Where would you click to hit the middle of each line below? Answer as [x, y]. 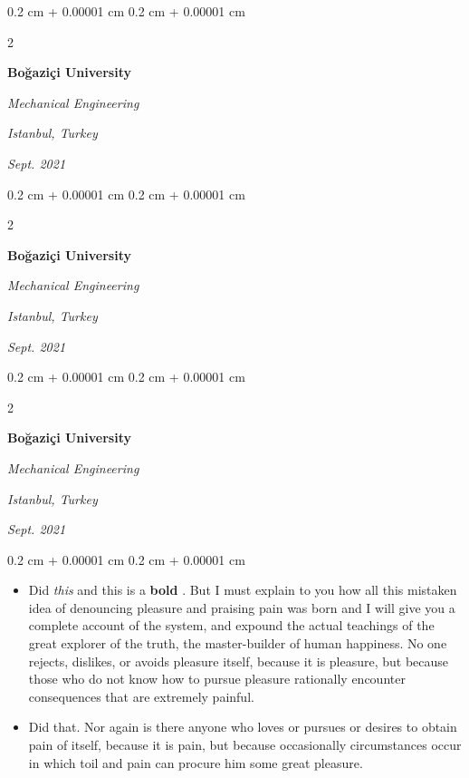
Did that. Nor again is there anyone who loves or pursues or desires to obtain [243, 727]
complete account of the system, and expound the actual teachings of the [231, 625]
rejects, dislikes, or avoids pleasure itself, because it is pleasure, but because [239, 661]
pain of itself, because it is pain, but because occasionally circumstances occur [245, 745]
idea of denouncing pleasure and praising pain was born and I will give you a [242, 607]
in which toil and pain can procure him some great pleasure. [196, 762]
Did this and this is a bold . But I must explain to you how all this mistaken [243, 590]
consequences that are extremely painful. [141, 696]
